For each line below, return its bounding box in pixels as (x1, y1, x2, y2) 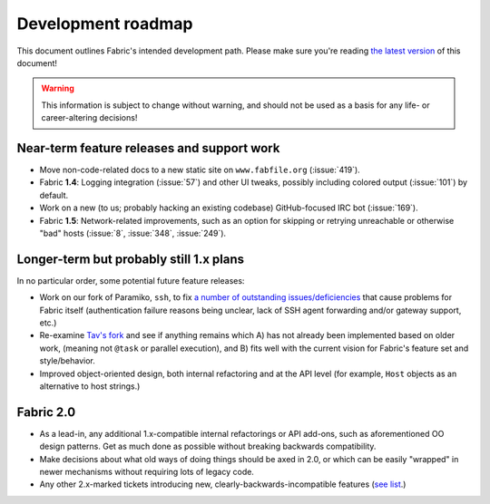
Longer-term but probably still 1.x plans (16, 251, 245, 267)
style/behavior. (39, 355, 95, 366)
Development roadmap (16, 14, 193, 34)
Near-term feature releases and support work (16, 141, 280, 156)
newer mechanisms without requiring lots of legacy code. (39, 467, 254, 478)
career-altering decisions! (41, 112, 138, 123)
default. (39, 189, 69, 200)
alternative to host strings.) (39, 381, 141, 392)
